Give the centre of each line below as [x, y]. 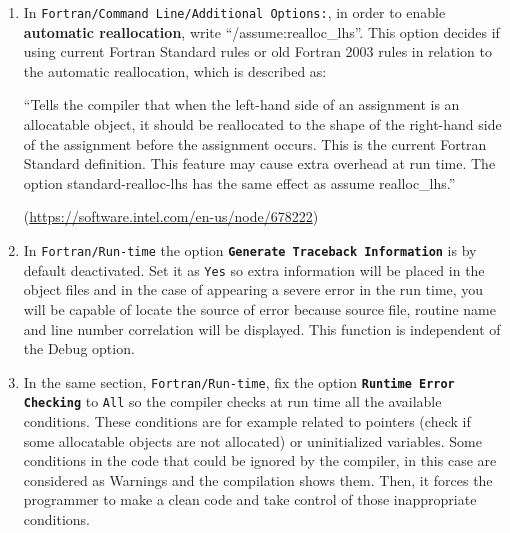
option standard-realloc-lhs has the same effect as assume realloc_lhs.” [239, 182]
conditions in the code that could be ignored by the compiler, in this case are [260, 460]
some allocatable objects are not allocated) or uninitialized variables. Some [252, 440]
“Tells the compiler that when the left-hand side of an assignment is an [241, 104]
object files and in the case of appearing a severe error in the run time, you [253, 289]
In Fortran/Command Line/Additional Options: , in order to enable [234, 12]
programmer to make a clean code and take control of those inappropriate [250, 499]
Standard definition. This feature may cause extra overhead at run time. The [259, 163]
